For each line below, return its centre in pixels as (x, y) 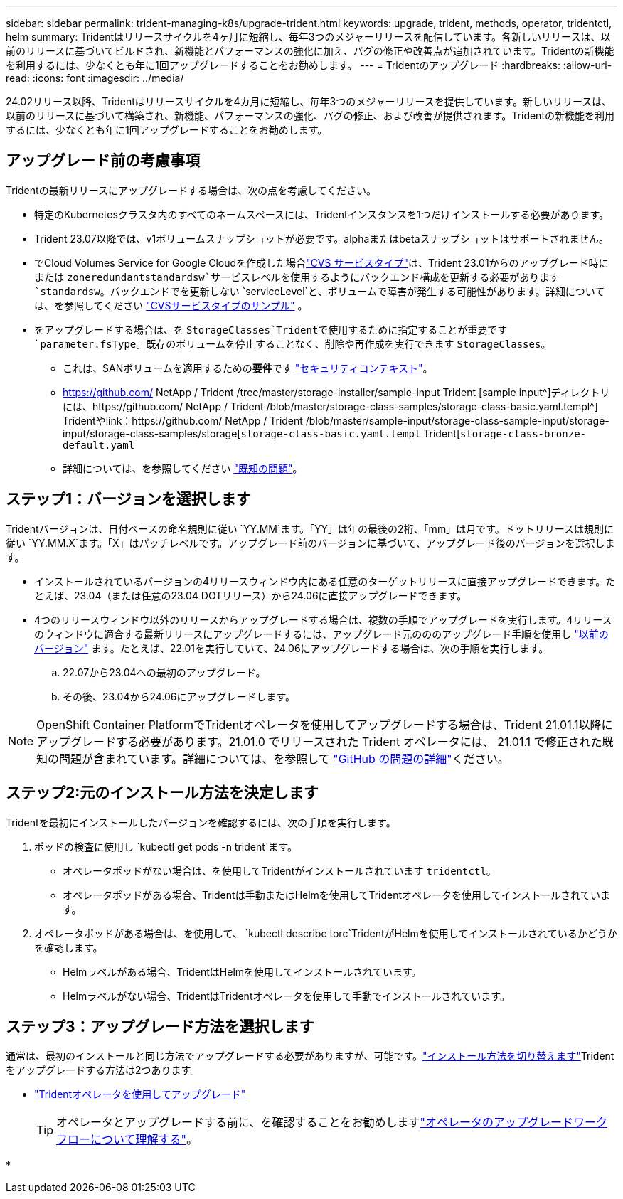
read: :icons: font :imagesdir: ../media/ (95, 78)
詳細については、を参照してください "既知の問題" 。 (183, 468)
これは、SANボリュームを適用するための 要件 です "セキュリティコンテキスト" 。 (248, 368)
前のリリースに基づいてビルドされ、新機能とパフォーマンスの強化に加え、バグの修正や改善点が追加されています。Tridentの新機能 (310, 51)
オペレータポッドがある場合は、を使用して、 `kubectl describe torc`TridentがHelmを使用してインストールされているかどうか (326, 933)
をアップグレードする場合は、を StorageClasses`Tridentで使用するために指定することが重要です (271, 329)
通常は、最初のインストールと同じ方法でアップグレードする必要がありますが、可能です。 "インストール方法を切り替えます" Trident (310, 1056)
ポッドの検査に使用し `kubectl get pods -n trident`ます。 (166, 846)
